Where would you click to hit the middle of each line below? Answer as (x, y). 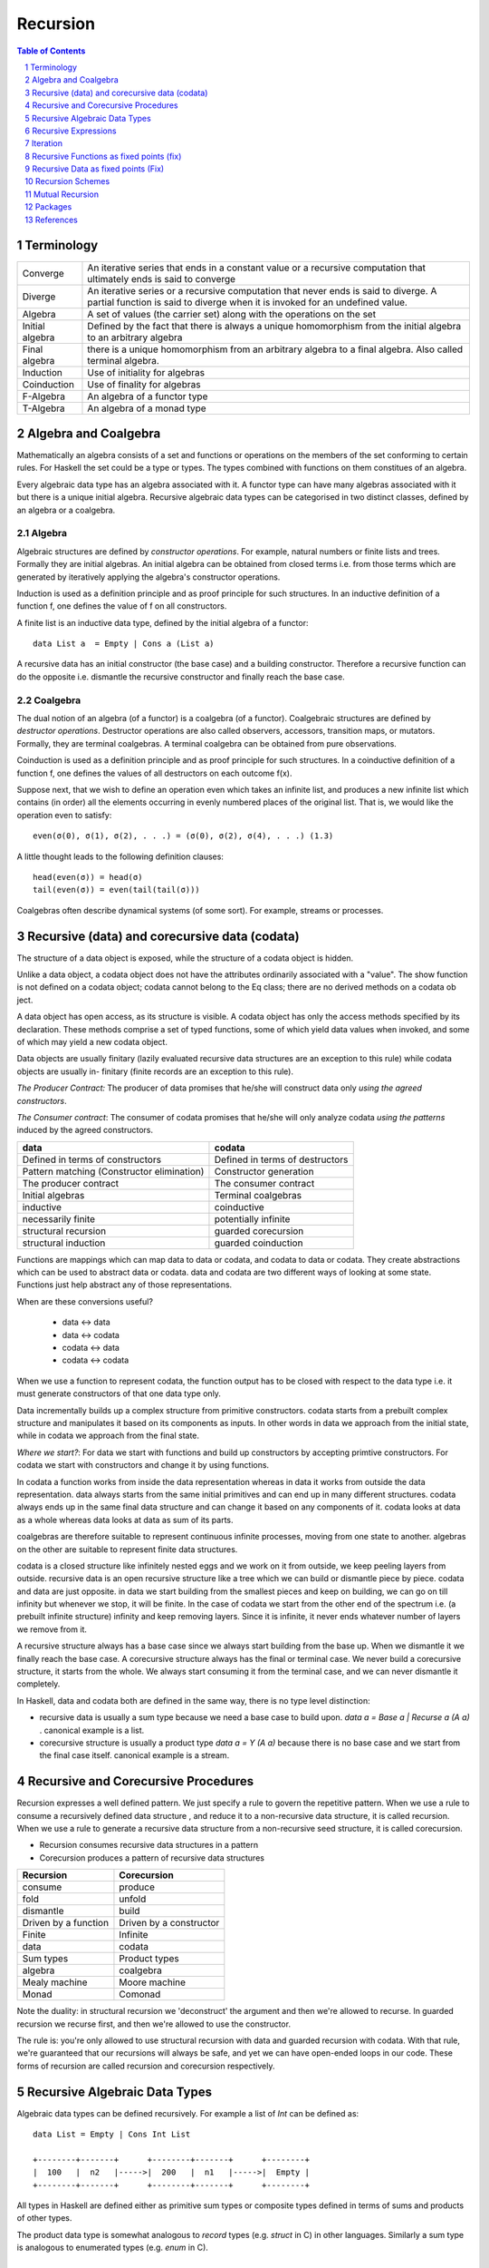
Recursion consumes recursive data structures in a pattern (149, 1845)
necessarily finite (58, 1218)
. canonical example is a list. (92, 1730)
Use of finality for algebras (144, 384)
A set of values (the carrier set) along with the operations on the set (231, 314)
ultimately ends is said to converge (161, 279)
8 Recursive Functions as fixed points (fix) (103, 156)
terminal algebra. (124, 360)
